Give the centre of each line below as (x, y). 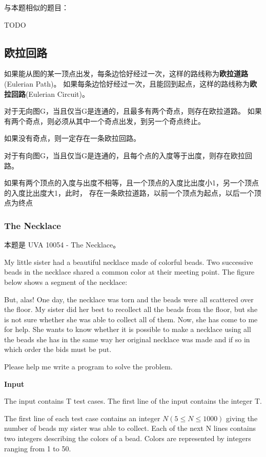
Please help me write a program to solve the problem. (88, 367)
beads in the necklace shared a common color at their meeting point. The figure (129, 272)
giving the (242, 418)
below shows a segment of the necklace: (66, 282)
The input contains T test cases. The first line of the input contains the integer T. (133, 401)
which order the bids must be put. (58, 349)
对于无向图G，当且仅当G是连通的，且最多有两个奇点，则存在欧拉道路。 (125, 111)
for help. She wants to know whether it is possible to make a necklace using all (128, 329)
